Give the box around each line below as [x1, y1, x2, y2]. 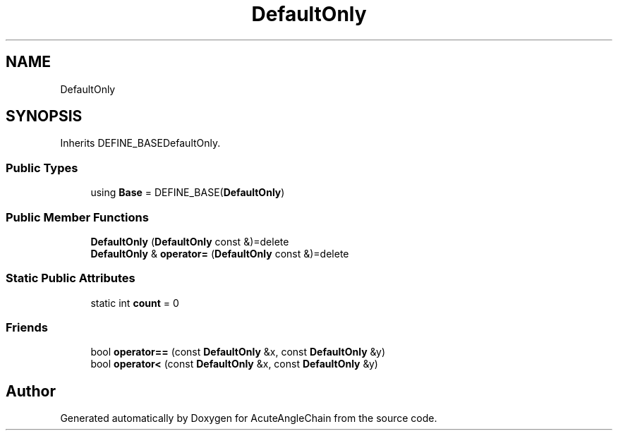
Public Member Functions [6, 210, 149, 224]
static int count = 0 [90, 296, 179, 309]
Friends [6, 320, 48, 335]
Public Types [6, 160, 78, 175]
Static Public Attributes [6, 271, 135, 286]
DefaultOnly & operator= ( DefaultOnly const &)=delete [90, 247, 349, 260]
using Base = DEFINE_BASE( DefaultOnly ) [90, 186, 285, 199]
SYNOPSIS [6, 107, 83, 126]
